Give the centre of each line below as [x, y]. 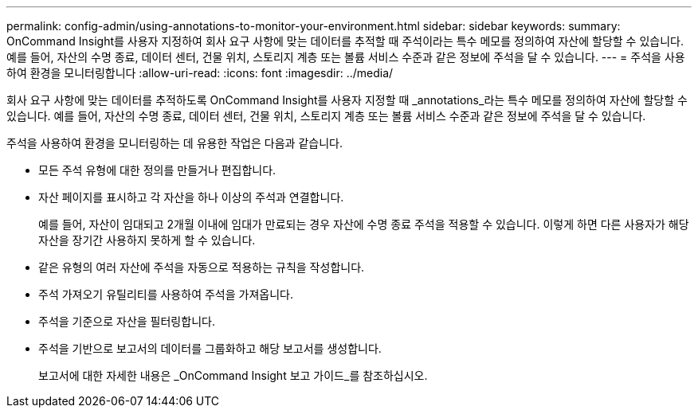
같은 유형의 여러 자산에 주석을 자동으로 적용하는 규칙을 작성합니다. [202, 267]
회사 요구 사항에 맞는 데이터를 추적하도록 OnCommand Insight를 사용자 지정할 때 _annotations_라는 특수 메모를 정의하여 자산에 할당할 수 [347, 100]
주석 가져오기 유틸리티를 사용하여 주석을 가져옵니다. [166, 294]
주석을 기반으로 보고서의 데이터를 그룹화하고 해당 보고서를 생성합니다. [210, 348]
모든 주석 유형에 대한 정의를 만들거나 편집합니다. [157, 170]
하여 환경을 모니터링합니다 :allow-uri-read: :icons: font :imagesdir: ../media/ [200, 73]
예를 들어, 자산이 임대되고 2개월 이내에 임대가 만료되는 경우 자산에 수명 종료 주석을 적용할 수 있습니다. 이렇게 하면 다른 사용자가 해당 [364, 224]
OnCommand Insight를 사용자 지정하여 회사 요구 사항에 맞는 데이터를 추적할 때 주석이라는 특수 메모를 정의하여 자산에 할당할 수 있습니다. [345, 41]
